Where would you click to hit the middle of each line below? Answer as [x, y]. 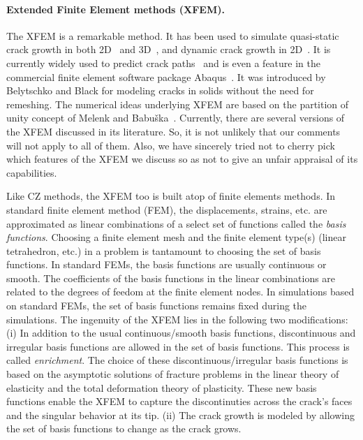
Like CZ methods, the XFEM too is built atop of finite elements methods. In [171, 196]
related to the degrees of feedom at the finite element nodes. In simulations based [180, 292]
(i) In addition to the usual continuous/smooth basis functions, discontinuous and [181, 333]
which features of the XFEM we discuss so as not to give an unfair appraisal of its [182, 159]
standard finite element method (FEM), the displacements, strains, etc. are [167, 209]
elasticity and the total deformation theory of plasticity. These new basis [162, 387]
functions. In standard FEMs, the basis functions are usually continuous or [166, 264]
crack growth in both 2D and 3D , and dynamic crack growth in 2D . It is [169, 49]
